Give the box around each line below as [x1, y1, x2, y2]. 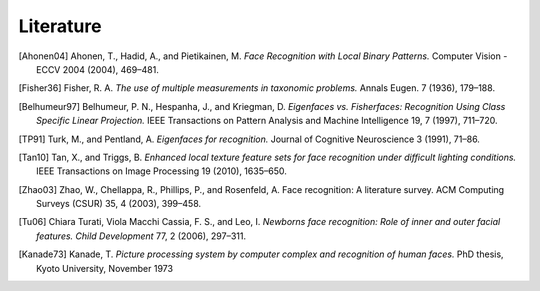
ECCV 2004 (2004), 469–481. [36, 63, 159, 75]
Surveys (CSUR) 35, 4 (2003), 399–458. [36, 198, 202, 210]
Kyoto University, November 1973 [36, 262, 174, 274]
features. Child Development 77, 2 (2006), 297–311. [36, 230, 247, 242]
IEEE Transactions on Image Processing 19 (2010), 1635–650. [36, 165, 287, 177]
